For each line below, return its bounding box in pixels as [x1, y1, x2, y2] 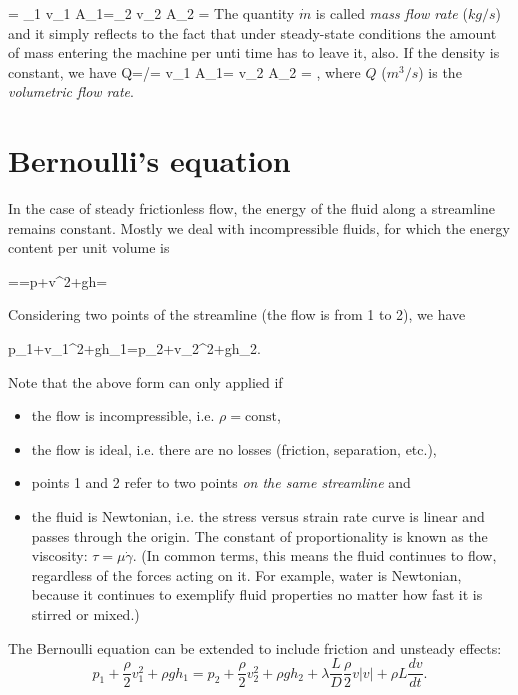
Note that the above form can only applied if [8, 371, 283, 392]
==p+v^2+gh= [8, 270, 108, 291]
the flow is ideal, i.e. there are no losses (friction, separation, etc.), [31, 438, 437, 459]
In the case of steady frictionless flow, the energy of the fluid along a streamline [8, 198, 495, 219]
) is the [418, 61, 462, 82]
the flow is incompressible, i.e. [31, 405, 215, 426]
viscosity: [31, 545, 88, 566]
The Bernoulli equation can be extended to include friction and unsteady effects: [8, 637, 502, 658]
